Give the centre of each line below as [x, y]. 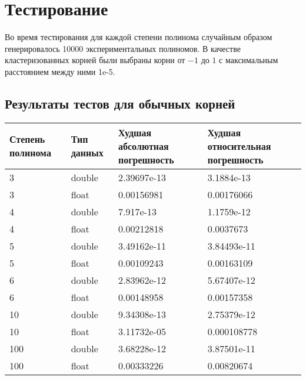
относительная [239, 146]
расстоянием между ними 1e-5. [60, 71]
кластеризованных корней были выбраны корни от [95, 60]
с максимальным [249, 60]
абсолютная [144, 146]
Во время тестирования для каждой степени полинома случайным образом [139, 37]
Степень [27, 139]
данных [87, 153]
